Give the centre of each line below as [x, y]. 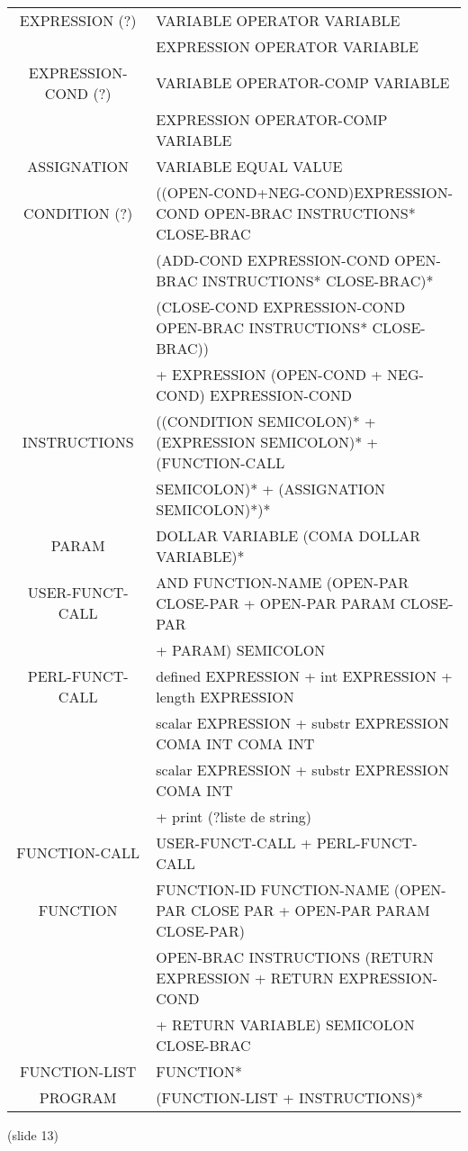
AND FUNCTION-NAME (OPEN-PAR [282, 582]
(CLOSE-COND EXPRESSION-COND [281, 306]
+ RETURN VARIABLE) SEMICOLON [285, 1024]
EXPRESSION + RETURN [245, 977]
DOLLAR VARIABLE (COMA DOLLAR [288, 535]
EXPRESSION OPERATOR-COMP [272, 119]
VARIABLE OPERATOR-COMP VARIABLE [303, 83]
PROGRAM [78, 1097]
